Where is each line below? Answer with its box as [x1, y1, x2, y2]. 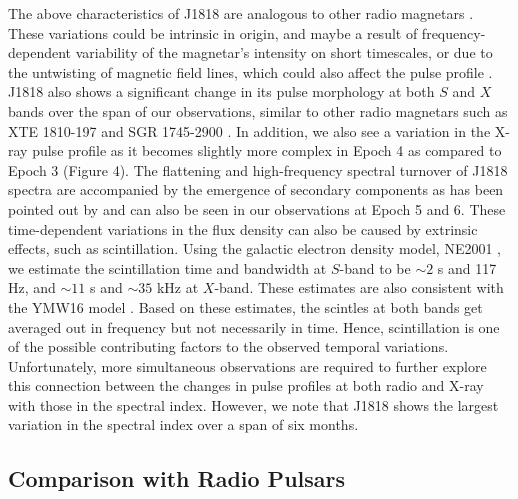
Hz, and [8, 277, 56, 298]
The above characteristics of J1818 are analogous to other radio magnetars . [8, 3, 474, 23]
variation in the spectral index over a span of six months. [8, 414, 359, 435]
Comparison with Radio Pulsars [8, 463, 346, 494]
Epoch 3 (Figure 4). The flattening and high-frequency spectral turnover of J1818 [8, 159, 508, 180]
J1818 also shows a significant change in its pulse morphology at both [8, 81, 435, 102]
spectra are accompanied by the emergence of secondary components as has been [8, 179, 504, 200]
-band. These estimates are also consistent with [214, 277, 504, 298]
